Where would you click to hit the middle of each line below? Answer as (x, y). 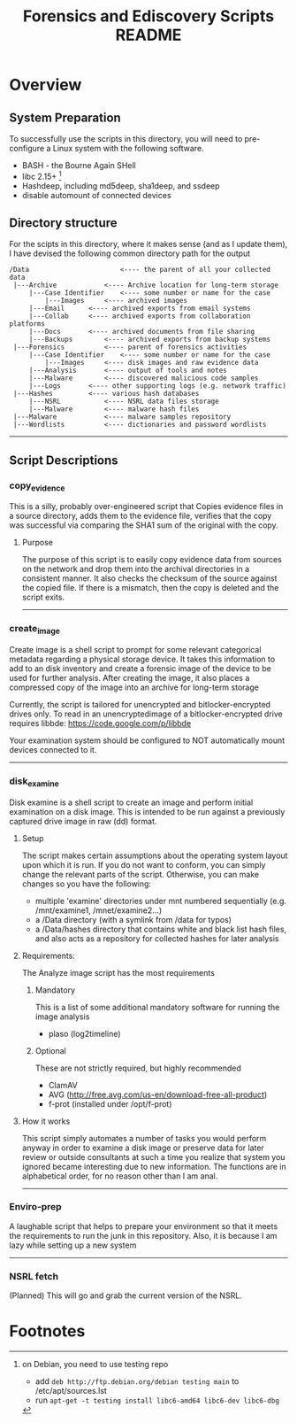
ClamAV (63, 1085)
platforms (27, 324)
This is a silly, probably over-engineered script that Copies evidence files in (146, 507)
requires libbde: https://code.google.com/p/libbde (100, 723)
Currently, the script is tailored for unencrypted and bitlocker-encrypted (140, 704)
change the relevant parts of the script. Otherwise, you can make (140, 874)
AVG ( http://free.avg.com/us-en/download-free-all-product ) (158, 1094)
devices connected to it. (53, 749)
